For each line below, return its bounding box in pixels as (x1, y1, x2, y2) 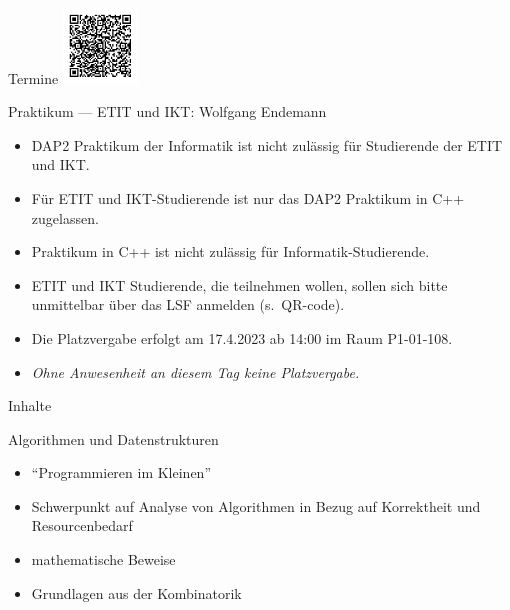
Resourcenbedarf (31, 515, 133, 536)
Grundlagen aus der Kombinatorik (31, 582, 242, 603)
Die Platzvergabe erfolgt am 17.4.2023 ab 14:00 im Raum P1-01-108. (31, 327, 453, 348)
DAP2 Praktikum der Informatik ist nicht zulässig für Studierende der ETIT (31, 134, 503, 155)
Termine (8, 67, 59, 88)
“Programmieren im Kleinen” (31, 462, 211, 483)
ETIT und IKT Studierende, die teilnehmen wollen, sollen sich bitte (31, 274, 448, 295)
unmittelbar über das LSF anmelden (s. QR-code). (31, 294, 345, 315)
